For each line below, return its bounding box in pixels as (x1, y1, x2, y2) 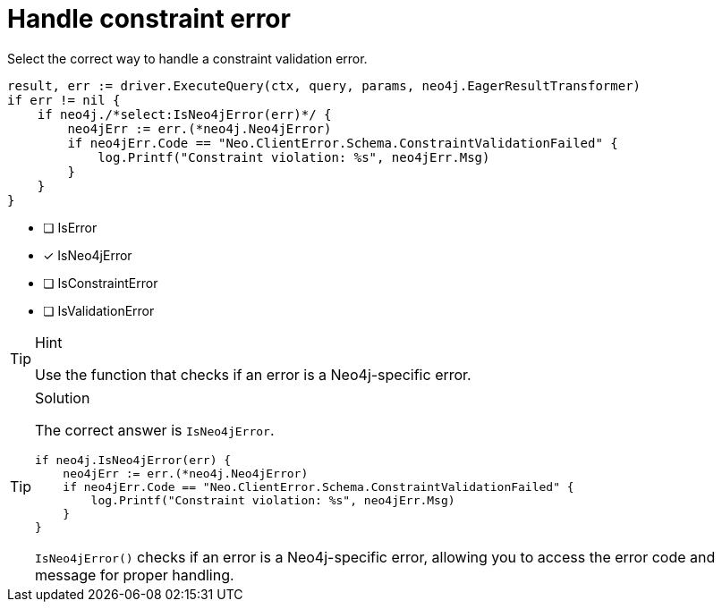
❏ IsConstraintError (43, 275, 158, 291)
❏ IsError (43, 219, 98, 235)
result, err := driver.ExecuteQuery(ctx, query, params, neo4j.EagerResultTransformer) (7, 78, 641, 93)
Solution (35, 388, 90, 407)
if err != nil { (7, 92, 121, 107)
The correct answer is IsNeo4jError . (35, 420, 275, 439)
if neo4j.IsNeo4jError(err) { (35, 453, 232, 467)
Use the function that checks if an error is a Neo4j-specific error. (35, 365, 471, 384)
